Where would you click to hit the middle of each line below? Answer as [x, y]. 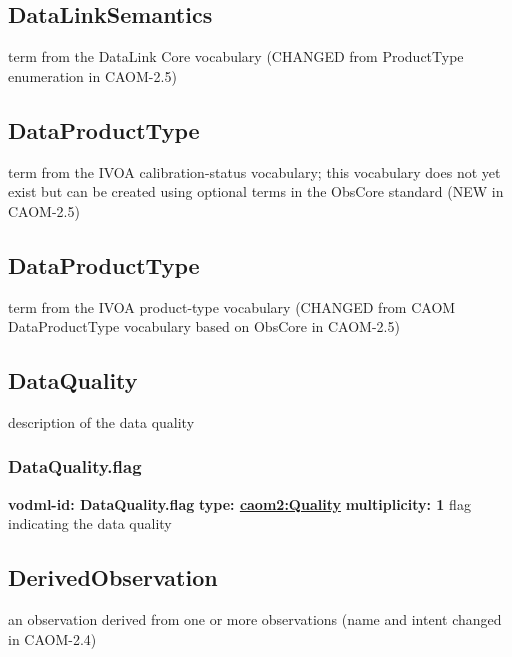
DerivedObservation [113, 577]
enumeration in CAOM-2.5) [92, 75]
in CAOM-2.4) [52, 638]
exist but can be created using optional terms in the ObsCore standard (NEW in [256, 191]
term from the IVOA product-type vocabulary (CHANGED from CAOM [232, 306]
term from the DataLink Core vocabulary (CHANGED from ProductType [236, 56]
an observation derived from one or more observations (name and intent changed [255, 619]
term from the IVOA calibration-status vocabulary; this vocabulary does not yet [254, 171]
